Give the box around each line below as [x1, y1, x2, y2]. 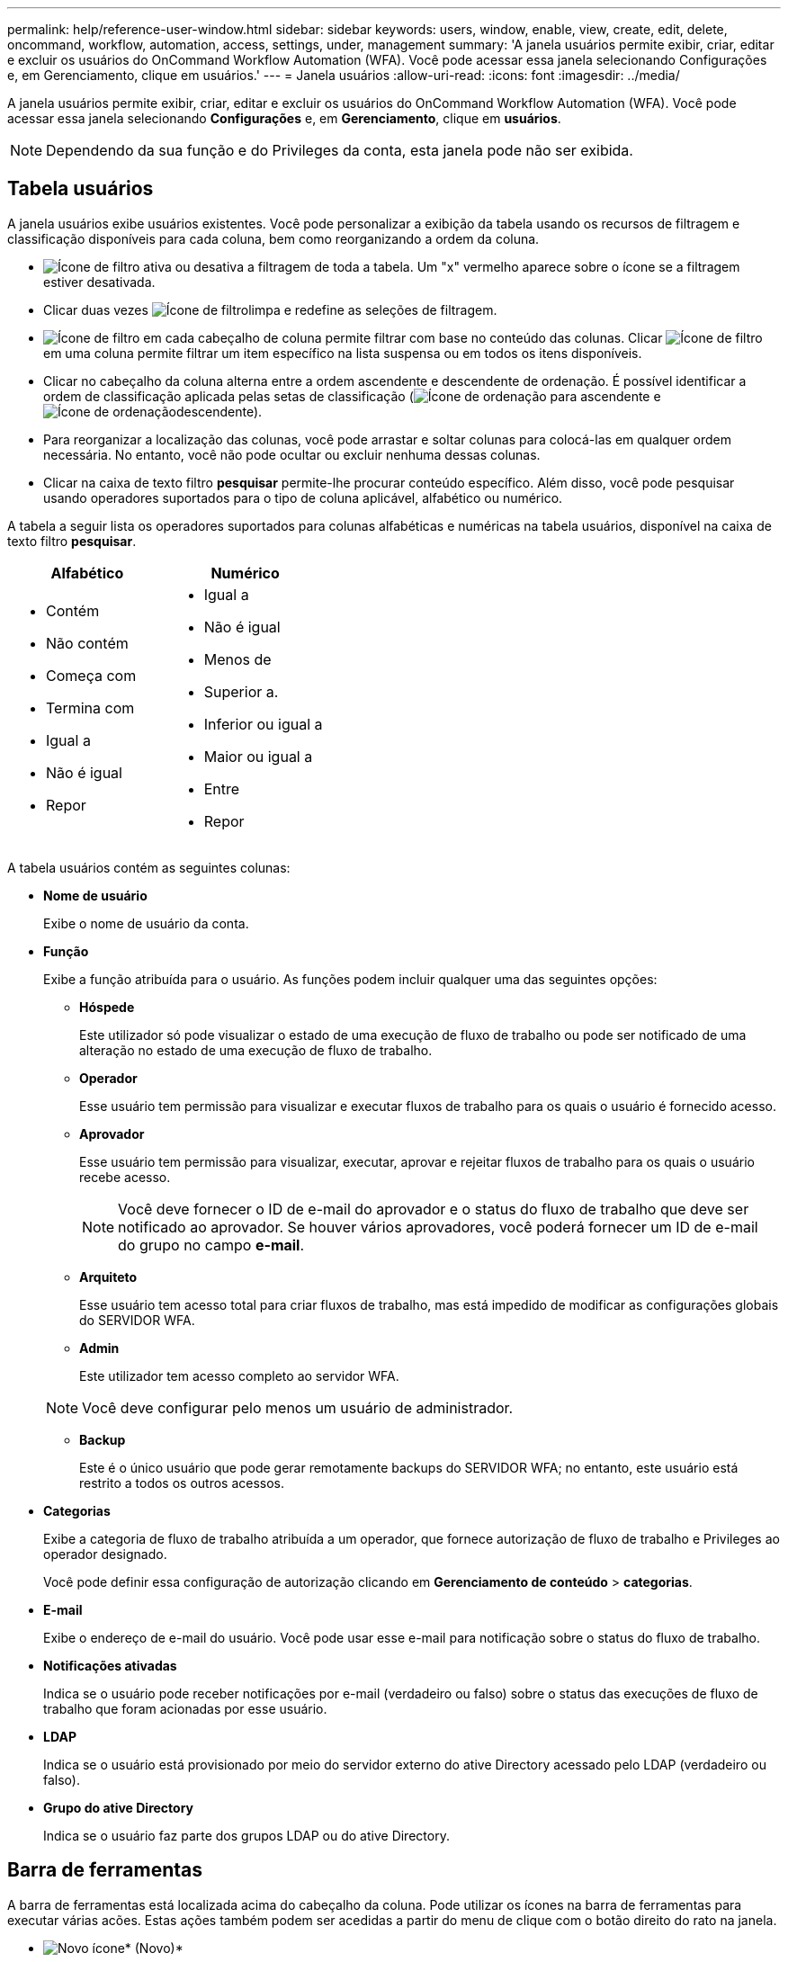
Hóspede [79, 999, 135, 1015]
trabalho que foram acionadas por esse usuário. [43, 1700, 327, 1716]
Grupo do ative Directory [43, 1799, 193, 1815]
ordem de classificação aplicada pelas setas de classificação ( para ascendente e [43, 388, 661, 404]
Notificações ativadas [43, 1657, 177, 1673]
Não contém [46, 633, 129, 652]
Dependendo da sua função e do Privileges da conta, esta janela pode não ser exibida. [46, 141, 633, 159]
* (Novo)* [124, 1940, 184, 1956]
